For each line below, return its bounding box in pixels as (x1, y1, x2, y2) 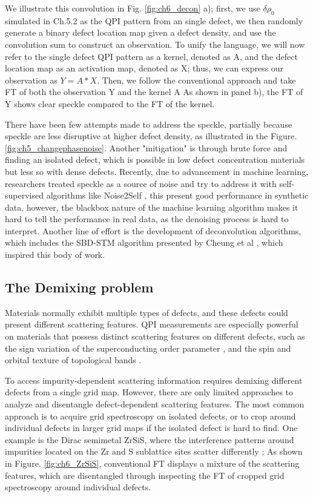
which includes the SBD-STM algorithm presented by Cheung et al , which (5, 236, 283, 249)
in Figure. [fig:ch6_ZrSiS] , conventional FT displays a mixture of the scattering (5, 457, 300, 469)
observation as (5, 73, 58, 86)
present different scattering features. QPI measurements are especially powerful (5, 318, 298, 331)
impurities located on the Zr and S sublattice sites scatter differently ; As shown (5, 445, 303, 458)
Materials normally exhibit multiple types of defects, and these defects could (5, 306, 288, 318)
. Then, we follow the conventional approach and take (97, 73, 296, 86)
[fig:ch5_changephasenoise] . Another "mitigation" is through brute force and (5, 141, 288, 154)
